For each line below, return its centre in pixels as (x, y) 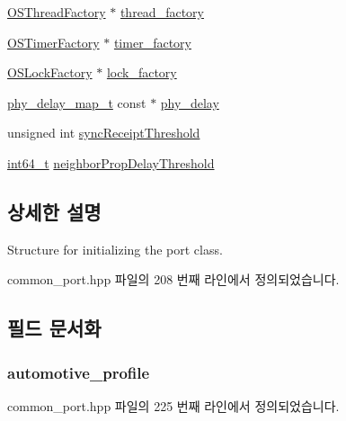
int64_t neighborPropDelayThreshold (111, 162)
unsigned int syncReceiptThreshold (104, 133)
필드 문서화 (54, 328)
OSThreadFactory (57, 12)
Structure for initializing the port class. (115, 249)
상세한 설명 (54, 211)
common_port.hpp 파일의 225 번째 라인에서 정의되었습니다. (173, 405)
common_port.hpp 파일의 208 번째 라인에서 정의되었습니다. (173, 279)
